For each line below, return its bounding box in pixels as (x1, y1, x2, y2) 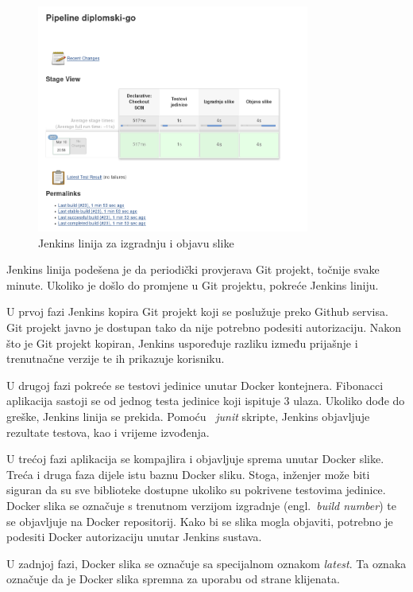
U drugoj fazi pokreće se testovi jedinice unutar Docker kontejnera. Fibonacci (6, 376, 384, 393)
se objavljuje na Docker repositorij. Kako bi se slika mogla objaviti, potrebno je (6, 512, 393, 529)
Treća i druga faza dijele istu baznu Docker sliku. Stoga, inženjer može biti (6, 465, 370, 482)
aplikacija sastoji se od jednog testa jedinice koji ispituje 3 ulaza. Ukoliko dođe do (6, 392, 405, 409)
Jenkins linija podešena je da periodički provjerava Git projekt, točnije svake (6, 261, 380, 278)
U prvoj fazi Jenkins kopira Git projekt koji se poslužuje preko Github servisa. (6, 303, 388, 320)
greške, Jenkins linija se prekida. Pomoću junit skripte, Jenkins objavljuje (6, 408, 370, 425)
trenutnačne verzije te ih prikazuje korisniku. (6, 350, 225, 367)
